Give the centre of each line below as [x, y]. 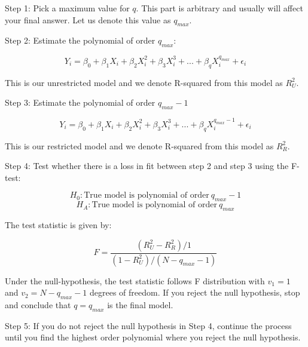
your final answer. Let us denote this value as [88, 19]
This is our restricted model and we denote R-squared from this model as [139, 145]
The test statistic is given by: [58, 225]
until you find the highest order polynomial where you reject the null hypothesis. [153, 337]
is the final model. [140, 304]
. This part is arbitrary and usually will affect [219, 8]
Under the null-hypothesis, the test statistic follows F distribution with [135, 280]
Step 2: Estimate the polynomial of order [80, 40]
